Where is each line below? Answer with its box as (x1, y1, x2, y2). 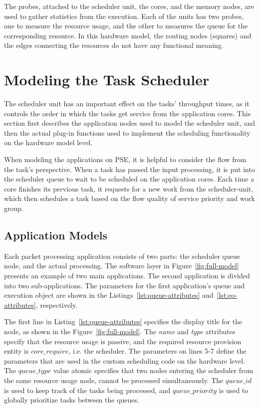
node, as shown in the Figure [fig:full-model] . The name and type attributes (4, 326, 236, 336)
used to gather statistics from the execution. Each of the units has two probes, (4, 10, 244, 21)
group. (4, 203, 23, 213)
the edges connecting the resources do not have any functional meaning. (4, 40, 224, 50)
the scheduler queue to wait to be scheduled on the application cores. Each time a (4, 174, 255, 184)
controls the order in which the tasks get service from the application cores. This (4, 108, 251, 118)
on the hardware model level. (4, 137, 93, 148)
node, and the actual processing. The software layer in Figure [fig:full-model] (4, 260, 239, 271)
